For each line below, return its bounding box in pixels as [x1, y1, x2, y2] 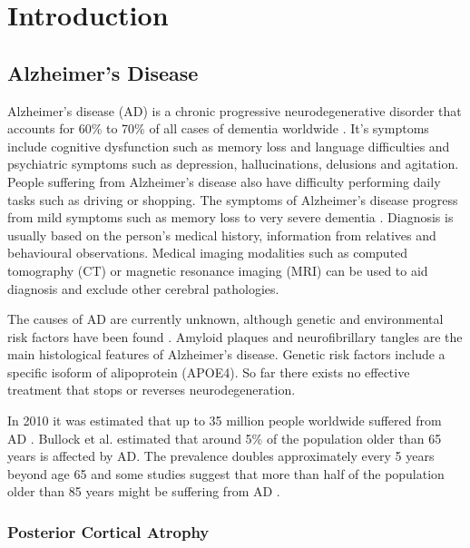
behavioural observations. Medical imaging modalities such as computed [7, 243, 408, 262]
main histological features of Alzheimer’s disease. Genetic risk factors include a [7, 345, 446, 364]
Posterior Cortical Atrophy [7, 520, 210, 543]
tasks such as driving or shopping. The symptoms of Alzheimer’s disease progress [7, 190, 458, 209]
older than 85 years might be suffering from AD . [7, 482, 280, 501]
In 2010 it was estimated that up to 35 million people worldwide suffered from [7, 411, 442, 430]
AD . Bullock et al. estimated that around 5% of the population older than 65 [7, 428, 442, 447]
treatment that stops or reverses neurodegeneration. [7, 380, 296, 399]
